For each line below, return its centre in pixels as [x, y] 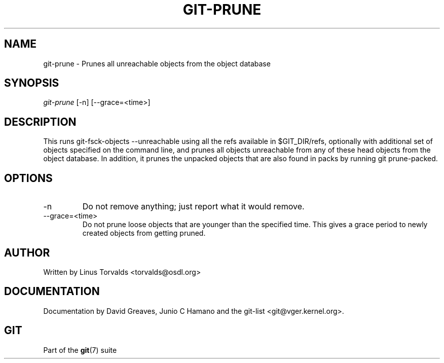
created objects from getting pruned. [144, 233]
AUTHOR [27, 252]
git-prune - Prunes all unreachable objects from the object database [157, 63]
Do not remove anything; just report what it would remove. [193, 207]
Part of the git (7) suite [80, 350]
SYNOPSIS [32, 83]
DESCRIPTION [40, 122]
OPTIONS [28, 178]
